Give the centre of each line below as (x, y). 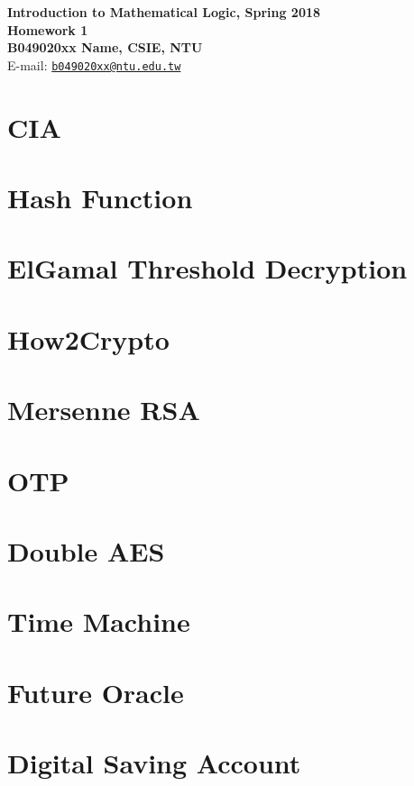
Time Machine (99, 621)
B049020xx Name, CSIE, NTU (105, 47)
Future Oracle (96, 692)
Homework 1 (48, 29)
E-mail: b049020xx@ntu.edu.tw (94, 64)
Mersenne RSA (104, 410)
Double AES (86, 550)
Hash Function (100, 197)
